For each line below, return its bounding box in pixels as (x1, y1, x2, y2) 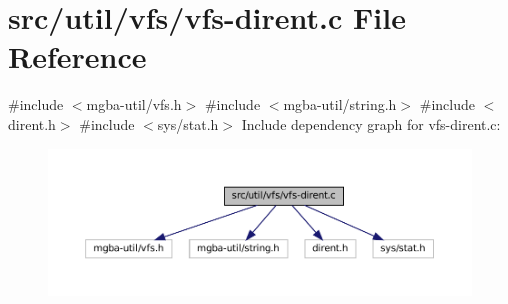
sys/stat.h (157, 113, 219, 134)
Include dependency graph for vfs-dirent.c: (241, 113, 501, 134)
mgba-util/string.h (283, 94, 397, 115)
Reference (8, 36, 147, 77)
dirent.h (8, 113, 56, 134)
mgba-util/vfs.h (86, 94, 182, 115)
